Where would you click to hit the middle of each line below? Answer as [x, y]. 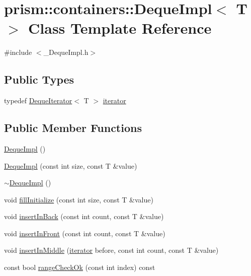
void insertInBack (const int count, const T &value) [84, 216]
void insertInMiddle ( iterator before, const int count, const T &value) [111, 250]
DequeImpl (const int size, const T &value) [71, 165]
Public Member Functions [73, 128]
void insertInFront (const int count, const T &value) [85, 233]
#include [18, 52]
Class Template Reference [120, 28]
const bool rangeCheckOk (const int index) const [80, 267]
